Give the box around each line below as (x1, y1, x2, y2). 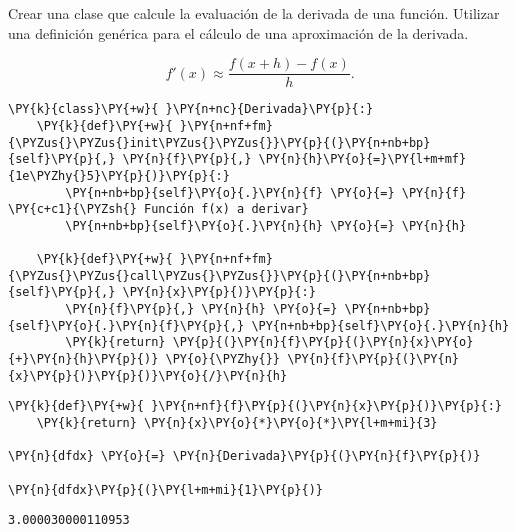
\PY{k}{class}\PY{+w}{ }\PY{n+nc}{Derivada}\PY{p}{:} (8, 102, 374, 117)
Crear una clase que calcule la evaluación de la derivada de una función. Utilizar (8, 3, 500, 23)
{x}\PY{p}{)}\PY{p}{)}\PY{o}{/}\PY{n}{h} (8, 368, 288, 383)
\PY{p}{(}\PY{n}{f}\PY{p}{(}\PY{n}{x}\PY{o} (172, 335, 474, 350)
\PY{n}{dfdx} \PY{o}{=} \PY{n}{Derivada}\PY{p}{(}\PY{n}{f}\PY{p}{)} (8, 449, 481, 464)
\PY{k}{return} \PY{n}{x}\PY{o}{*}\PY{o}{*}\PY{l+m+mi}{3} (36, 416, 438, 431)
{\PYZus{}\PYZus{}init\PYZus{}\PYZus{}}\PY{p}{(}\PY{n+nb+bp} (8, 135, 431, 150)
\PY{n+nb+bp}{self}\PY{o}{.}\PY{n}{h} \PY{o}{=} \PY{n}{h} (65, 218, 467, 233)
